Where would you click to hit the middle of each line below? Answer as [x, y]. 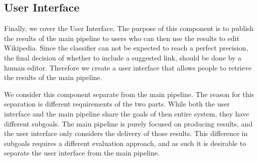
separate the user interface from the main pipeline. [82, 153]
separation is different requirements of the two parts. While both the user [117, 104]
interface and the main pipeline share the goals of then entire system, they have [127, 113]
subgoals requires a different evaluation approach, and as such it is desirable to [125, 143]
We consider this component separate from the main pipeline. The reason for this [129, 94]
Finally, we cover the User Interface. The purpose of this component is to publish [129, 28]
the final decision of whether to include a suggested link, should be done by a [123, 57]
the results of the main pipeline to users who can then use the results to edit [122, 38]
